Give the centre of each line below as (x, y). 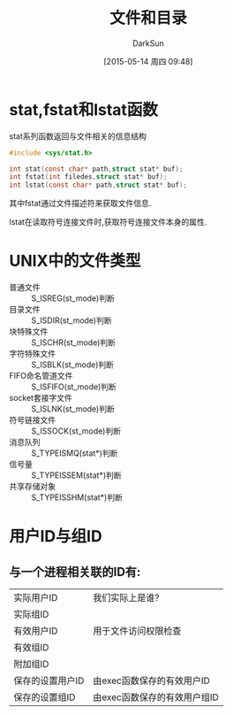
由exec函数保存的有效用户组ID (155, 697)
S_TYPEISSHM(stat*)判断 (77, 497)
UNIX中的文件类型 (75, 261)
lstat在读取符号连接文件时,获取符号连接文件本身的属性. (108, 222)
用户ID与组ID (56, 537)
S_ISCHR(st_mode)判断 (74, 342)
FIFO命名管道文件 (41, 376)
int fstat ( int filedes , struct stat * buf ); (88, 177)
